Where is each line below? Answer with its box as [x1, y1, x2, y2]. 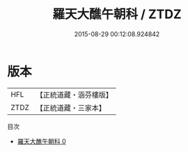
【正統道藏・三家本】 [36, 102, 107, 112]
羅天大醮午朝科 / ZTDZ [52, 6, 182, 22]
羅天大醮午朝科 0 [17, 137, 66, 145]
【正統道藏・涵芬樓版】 [36, 90, 113, 100]
